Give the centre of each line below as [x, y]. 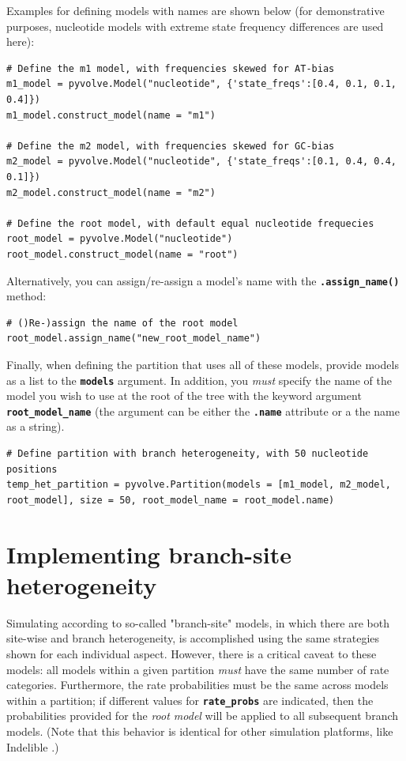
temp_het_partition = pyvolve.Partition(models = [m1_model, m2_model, [199, 485]
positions [32, 469]
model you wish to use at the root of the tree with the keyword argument [184, 396]
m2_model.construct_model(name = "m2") [111, 192]
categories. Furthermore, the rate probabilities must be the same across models [197, 685]
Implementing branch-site [149, 554]
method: [26, 296]
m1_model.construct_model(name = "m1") [111, 115]
